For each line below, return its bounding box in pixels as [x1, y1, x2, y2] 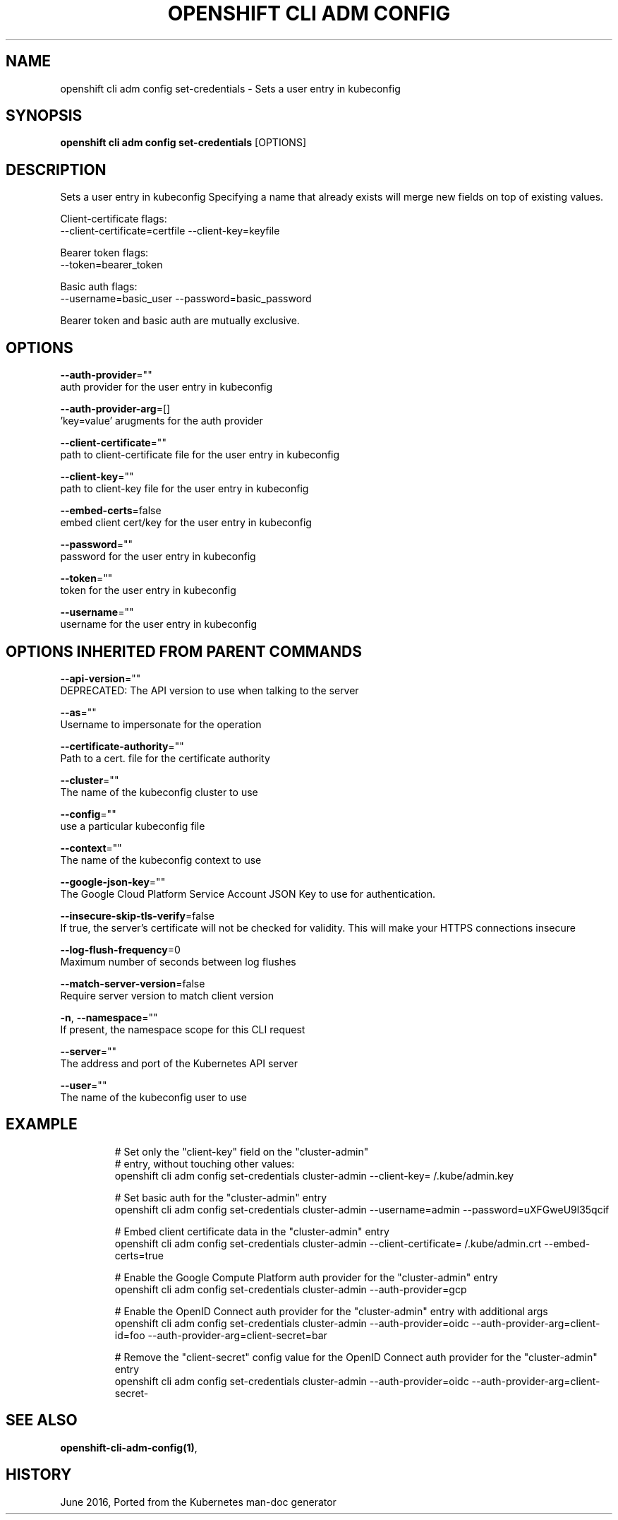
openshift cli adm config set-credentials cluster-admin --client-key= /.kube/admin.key [114, 1169, 514, 1182]
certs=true [114, 1249, 164, 1261]
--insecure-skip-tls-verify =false [60, 909, 214, 922]
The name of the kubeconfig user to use [60, 1091, 247, 1103]
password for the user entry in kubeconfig [60, 550, 256, 563]
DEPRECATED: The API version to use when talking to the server [60, 684, 359, 696]
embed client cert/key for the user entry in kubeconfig [60, 516, 312, 529]
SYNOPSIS [6, 107, 83, 125]
